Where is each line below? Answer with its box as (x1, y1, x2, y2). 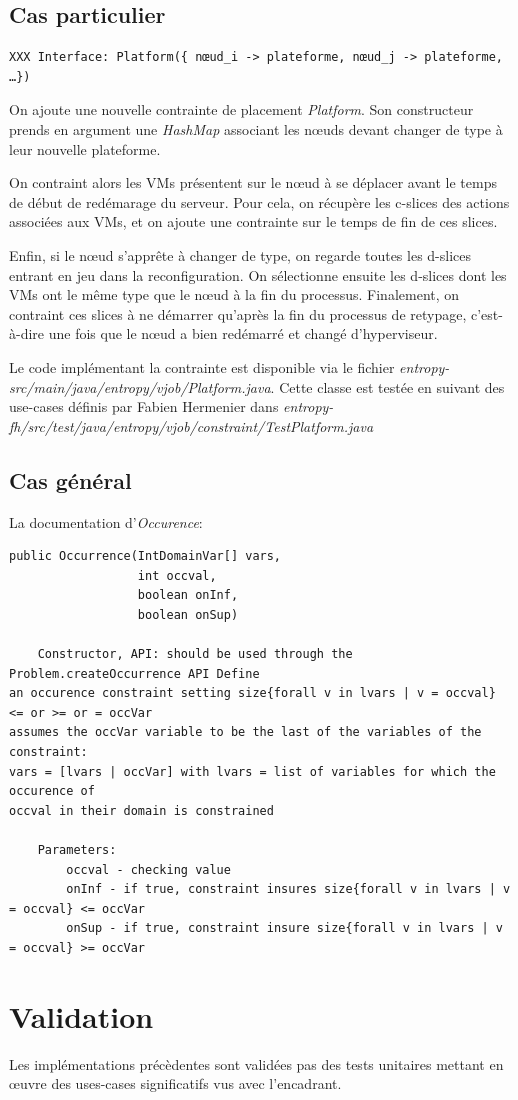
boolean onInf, (137, 588, 239, 603)
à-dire (9, 323, 45, 344)
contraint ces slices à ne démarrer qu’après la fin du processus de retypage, (9, 303, 467, 324)
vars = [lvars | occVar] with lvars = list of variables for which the (9, 764, 496, 779)
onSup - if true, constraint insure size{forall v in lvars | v (66, 921, 503, 936)
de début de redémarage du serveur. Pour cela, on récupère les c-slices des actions (9, 191, 510, 212)
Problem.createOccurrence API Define (9, 666, 260, 681)
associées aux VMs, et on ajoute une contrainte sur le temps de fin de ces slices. (9, 211, 498, 232)
